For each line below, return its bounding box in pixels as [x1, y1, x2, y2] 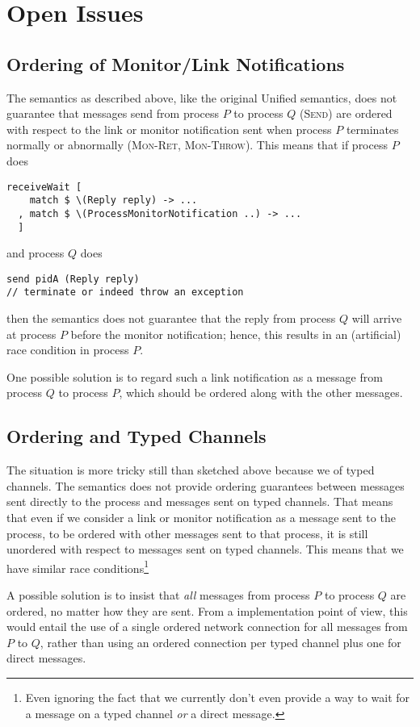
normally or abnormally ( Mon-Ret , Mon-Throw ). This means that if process [6, 136, 388, 153]
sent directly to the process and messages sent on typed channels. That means [6, 493, 393, 510]
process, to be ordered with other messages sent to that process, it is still [6, 524, 368, 541]
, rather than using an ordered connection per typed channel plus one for [40, 633, 401, 650]
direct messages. [6, 650, 86, 666]
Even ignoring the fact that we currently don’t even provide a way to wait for [25, 689, 410, 706]
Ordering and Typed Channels [6, 424, 267, 449]
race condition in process [6, 341, 129, 358]
